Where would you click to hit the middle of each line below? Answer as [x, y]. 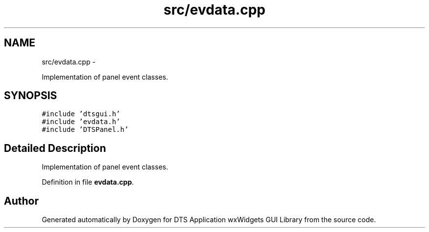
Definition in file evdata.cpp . [88, 182]
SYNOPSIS [31, 96]
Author [21, 201]
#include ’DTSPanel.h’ [85, 130]
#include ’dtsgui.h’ [81, 114]
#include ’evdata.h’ [81, 122]
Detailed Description [55, 148]
